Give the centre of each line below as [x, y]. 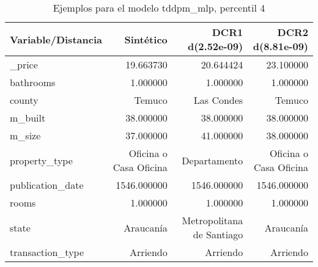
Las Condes [218, 100]
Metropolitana [213, 220]
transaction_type [47, 252]
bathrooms [33, 82]
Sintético [146, 39]
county [24, 100]
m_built [28, 118]
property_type [41, 160]
